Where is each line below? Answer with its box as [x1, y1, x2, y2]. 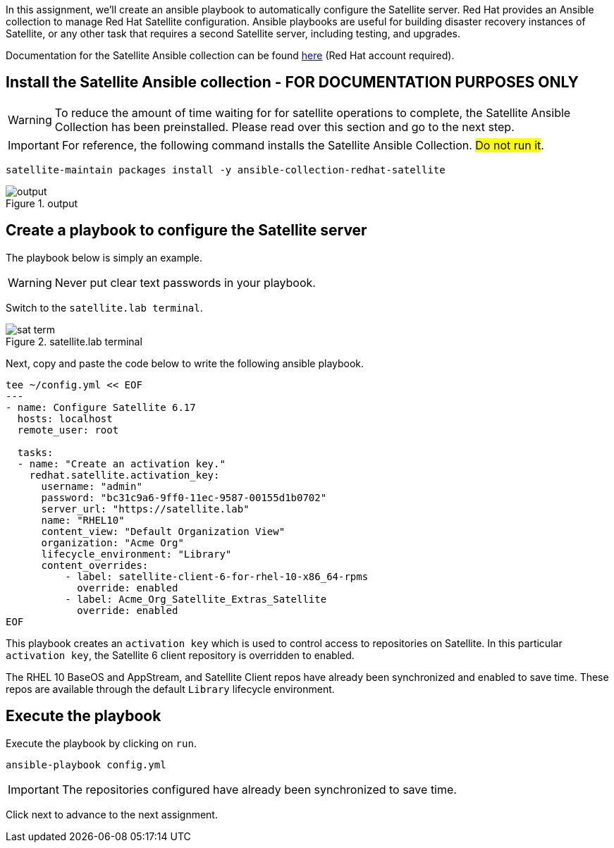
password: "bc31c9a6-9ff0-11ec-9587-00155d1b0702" [41, 491, 327, 503]
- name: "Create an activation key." [17, 457, 226, 469]
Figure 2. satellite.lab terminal [6, 335, 142, 348]
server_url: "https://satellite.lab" [41, 503, 250, 515]
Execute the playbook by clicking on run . [6, 737, 197, 749]
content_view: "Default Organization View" [41, 525, 285, 537]
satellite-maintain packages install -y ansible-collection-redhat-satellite [6, 164, 446, 176]
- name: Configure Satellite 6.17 [6, 401, 196, 413]
